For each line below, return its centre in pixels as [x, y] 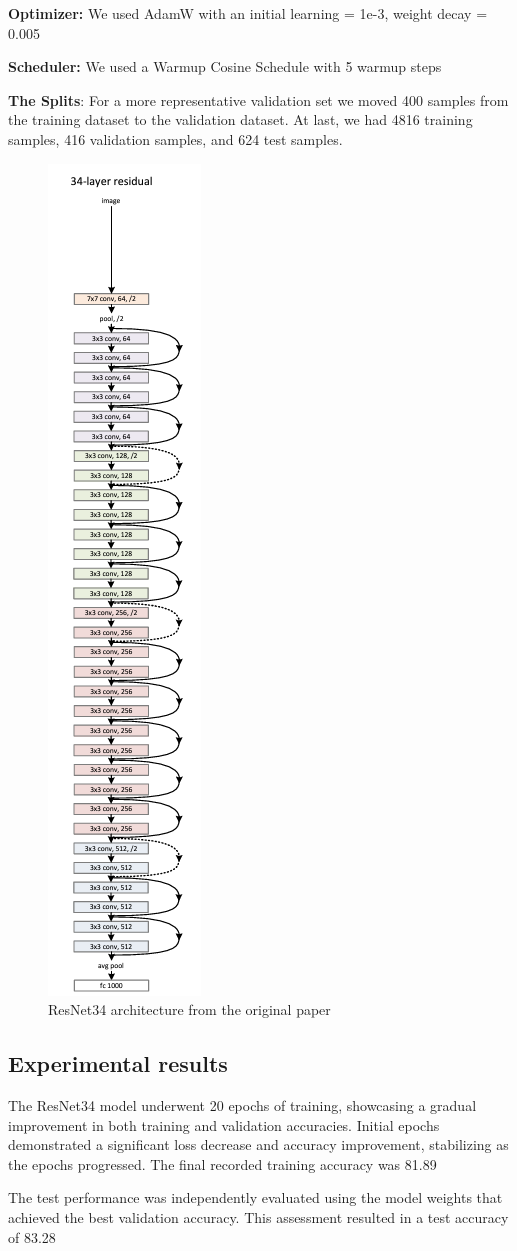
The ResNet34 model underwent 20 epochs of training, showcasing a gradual [242, 1104]
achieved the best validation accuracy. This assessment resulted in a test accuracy [258, 1216]
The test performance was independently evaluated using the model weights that [255, 1197]
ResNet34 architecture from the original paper [189, 1009]
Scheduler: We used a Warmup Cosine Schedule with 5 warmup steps [225, 66]
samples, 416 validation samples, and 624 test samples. [175, 138]
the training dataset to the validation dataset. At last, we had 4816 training [240, 119]
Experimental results [118, 1063]
